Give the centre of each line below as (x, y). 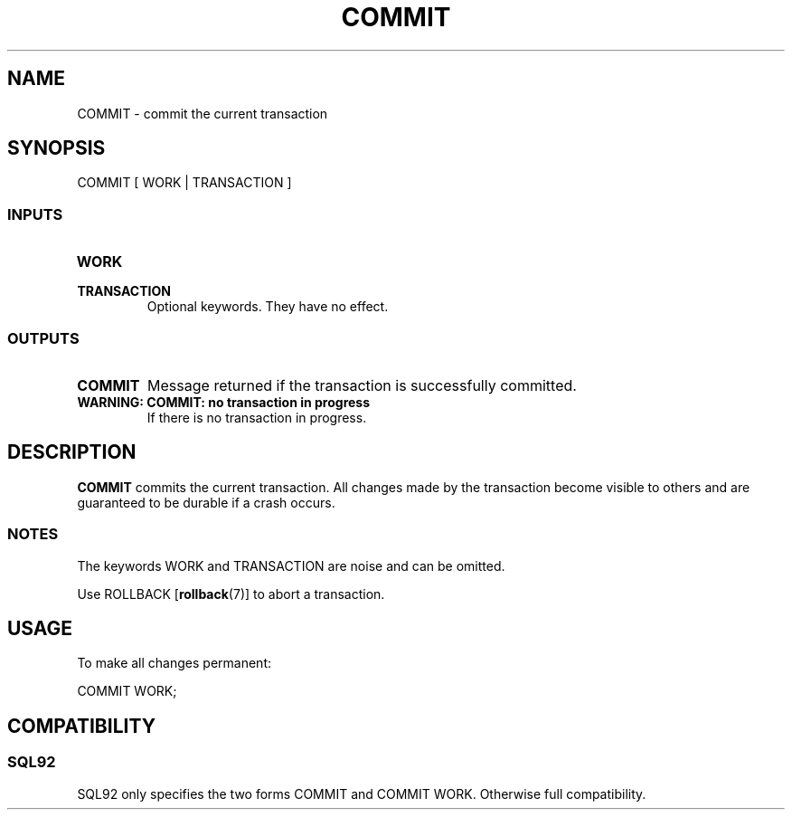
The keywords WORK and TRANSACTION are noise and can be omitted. (291, 565)
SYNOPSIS (57, 148)
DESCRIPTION (72, 452)
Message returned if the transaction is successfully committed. (362, 385)
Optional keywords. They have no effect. (268, 307)
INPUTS (35, 214)
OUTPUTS (43, 338)
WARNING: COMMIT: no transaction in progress (224, 402)
